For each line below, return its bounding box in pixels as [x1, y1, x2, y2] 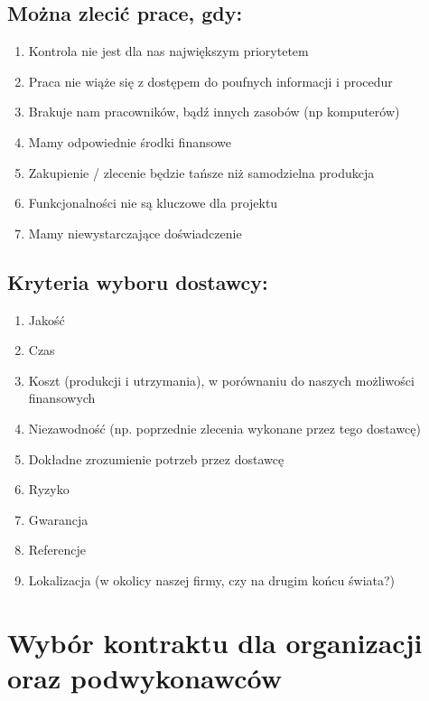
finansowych [28, 388, 96, 407]
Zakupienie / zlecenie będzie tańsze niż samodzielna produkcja [28, 163, 375, 182]
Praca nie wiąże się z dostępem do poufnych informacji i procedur [28, 71, 393, 90]
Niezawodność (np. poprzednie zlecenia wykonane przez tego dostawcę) [28, 418, 421, 437]
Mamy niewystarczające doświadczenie [28, 223, 242, 242]
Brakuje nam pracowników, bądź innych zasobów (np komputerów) [28, 102, 400, 121]
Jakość [28, 310, 65, 329]
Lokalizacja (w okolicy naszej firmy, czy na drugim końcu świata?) [28, 570, 396, 589]
